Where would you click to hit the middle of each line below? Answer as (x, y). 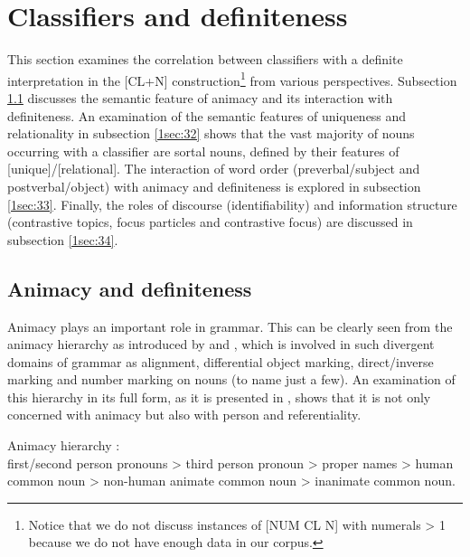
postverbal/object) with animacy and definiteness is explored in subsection (214, 186)
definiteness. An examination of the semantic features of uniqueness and (207, 115)
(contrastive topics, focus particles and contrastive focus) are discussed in (210, 222)
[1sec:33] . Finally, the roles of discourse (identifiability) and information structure (232, 204)
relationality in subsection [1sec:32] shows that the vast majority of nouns (211, 133)
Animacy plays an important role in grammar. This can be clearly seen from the (230, 326)
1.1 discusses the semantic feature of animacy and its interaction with (200, 97)
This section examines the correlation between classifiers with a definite (205, 59)
